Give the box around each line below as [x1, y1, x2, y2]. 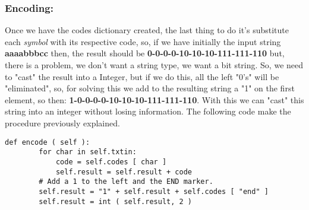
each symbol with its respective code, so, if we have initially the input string [5, 35, 281, 47]
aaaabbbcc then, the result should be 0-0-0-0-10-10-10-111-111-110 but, [5, 47, 285, 59]
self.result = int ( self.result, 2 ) [39, 197, 192, 206]
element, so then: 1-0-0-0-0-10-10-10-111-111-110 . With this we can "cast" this [5, 93, 304, 106]
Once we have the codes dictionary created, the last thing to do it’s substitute [5, 24, 289, 36]
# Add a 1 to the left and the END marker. [39, 177, 213, 186]
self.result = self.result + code [55, 167, 192, 176]
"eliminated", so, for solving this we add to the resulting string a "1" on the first [5, 82, 295, 94]
